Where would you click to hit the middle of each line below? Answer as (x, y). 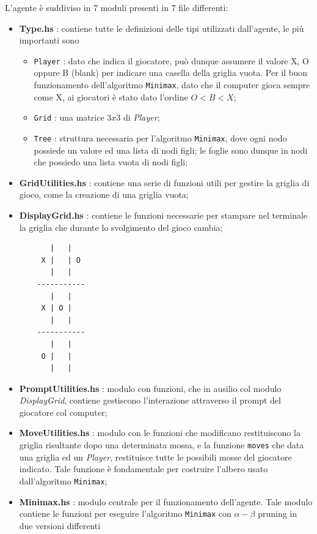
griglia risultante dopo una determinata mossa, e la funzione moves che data (162, 445)
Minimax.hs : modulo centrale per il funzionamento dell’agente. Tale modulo (166, 501)
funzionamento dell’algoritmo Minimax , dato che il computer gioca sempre (172, 85)
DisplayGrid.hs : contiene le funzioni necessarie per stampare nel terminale (163, 215)
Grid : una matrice (69, 117)
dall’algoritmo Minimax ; (63, 480)
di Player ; (141, 117)
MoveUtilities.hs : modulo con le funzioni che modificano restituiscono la (160, 433)
